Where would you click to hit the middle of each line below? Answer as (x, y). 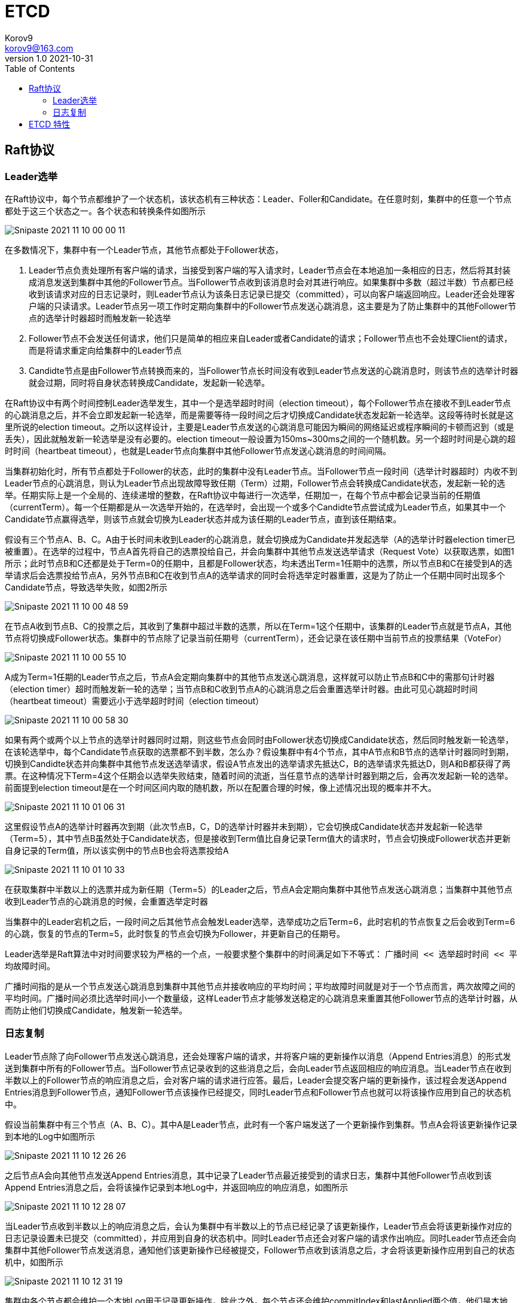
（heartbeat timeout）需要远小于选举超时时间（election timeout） (134, 701)
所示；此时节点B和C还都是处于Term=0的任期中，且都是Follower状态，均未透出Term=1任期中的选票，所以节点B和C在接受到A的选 (259, 563)
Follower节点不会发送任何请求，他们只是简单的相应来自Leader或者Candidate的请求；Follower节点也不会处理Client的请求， (270, 338)
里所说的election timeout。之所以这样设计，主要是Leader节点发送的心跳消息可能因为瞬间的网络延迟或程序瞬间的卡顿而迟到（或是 (260, 427)
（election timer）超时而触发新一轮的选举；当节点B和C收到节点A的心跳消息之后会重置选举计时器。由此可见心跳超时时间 (241, 689)
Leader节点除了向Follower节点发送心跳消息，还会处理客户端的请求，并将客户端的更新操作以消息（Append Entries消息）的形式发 (258, 1056)
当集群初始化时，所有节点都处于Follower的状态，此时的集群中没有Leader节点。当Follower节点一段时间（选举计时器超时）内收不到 (261, 471)
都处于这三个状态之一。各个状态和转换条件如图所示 (105, 211)
